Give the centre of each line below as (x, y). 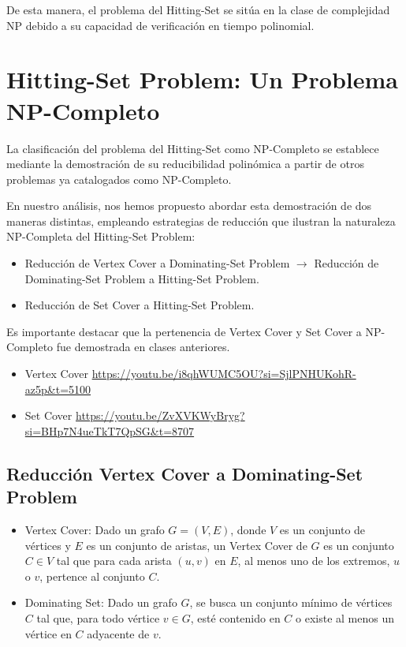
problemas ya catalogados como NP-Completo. (119, 179)
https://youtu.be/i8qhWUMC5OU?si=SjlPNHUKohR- (224, 374)
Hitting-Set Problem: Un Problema (202, 79)
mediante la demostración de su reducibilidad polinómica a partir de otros (185, 164)
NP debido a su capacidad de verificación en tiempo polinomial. (160, 25)
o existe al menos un (345, 617)
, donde (248, 529)
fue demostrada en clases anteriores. (143, 347)
